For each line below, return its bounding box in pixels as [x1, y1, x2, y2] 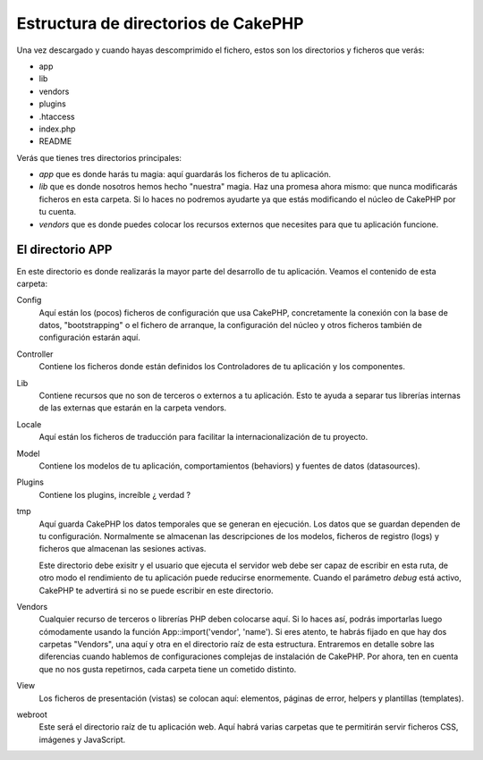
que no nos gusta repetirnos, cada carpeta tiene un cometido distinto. [38, 663, 297, 674]
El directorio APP [16, 242, 113, 258]
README [38, 136, 72, 147]
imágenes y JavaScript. [38, 734, 126, 745]
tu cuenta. [38, 207, 77, 217]
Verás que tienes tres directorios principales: [16, 152, 182, 163]
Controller [16, 349, 54, 359]
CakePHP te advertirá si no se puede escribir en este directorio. [38, 585, 274, 595]
